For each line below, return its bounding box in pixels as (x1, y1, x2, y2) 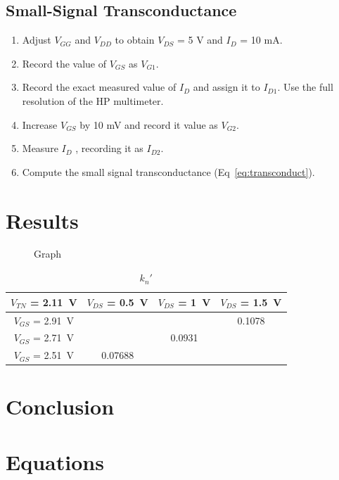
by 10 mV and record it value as (79, 117, 218, 132)
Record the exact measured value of (22, 80, 177, 94)
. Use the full (277, 80, 333, 94)
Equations (6, 447, 104, 476)
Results (6, 206, 79, 234)
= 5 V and (177, 32, 223, 47)
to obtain (115, 32, 155, 47)
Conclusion (6, 392, 115, 421)
